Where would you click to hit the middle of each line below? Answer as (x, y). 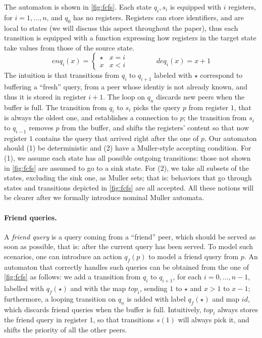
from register (208, 107)
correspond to (221, 75)
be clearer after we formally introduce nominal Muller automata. (104, 197)
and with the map (98, 288)
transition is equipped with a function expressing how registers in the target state (130, 38)
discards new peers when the (200, 96)
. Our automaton (231, 138)
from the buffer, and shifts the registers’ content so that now (155, 127)
